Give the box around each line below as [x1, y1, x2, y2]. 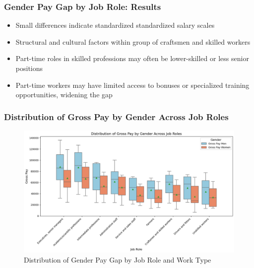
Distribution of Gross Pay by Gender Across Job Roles [4, 110, 229, 123]
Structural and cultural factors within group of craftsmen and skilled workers [15, 36, 251, 47]
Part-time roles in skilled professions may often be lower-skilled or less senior [15, 53, 249, 64]
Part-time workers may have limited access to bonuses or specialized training [15, 79, 250, 90]
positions [15, 63, 43, 73]
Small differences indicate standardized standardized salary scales [15, 20, 215, 30]
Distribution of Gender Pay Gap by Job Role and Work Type [24, 254, 211, 265]
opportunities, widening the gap [15, 89, 113, 100]
